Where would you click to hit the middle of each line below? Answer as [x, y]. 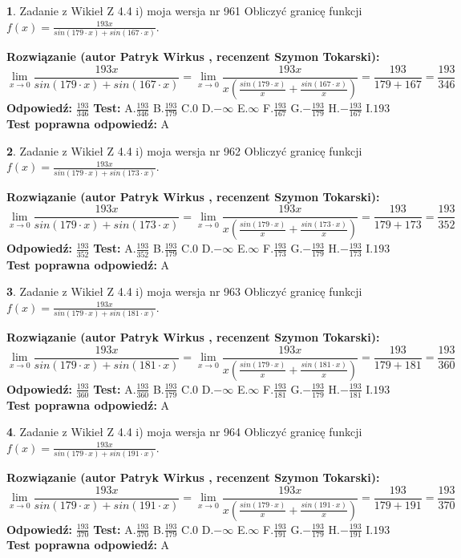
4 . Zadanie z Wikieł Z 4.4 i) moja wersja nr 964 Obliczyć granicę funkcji [184, 432]
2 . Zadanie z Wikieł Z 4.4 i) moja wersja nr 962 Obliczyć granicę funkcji [184, 150]
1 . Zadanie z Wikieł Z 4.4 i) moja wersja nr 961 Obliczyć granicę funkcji [184, 10]
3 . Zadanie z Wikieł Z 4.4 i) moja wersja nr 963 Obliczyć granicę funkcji [184, 291]
